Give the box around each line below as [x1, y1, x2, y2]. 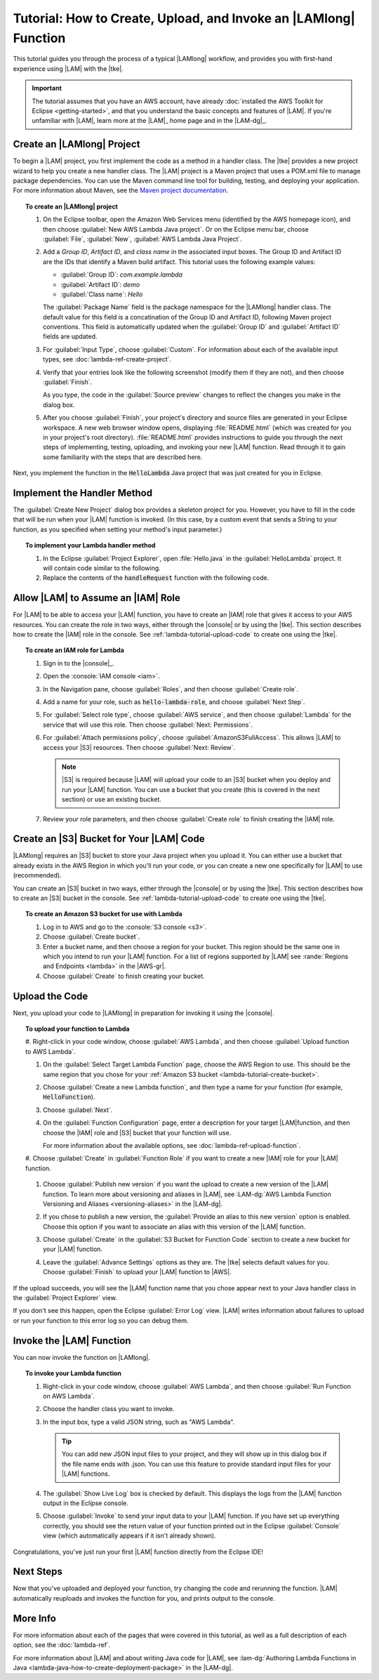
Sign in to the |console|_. [43, 659, 115, 667]
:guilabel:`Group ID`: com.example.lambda [60, 270, 182, 279]
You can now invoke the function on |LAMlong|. [13, 1353, 151, 1361]
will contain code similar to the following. [43, 564, 161, 572]
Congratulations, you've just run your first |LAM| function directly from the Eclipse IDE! [13, 1547, 263, 1556]
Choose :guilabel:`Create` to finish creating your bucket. [43, 972, 205, 980]
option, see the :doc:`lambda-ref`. [13, 1641, 111, 1649]
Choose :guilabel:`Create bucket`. [43, 932, 140, 941]
